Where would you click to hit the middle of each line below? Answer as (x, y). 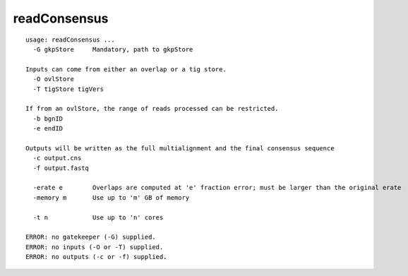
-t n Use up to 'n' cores (98, 217)
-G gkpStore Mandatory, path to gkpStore (113, 49)
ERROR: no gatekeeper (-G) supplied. (91, 237)
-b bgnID (48, 119)
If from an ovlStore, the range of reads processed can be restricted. (152, 109)
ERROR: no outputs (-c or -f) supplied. (96, 257)
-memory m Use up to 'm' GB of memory (111, 197)
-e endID (48, 128)
